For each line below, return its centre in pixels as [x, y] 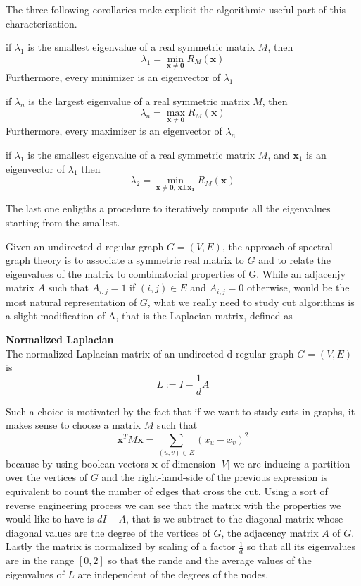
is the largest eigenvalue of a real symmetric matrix [139, 100]
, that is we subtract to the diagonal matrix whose [235, 519]
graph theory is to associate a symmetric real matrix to [125, 260]
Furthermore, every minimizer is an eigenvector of [113, 77]
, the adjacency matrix [270, 532]
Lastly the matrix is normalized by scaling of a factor [121, 546]
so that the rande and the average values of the [210, 560]
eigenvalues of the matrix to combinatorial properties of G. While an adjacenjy [176, 273]
